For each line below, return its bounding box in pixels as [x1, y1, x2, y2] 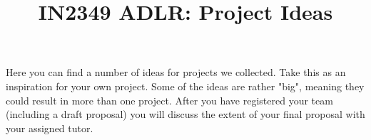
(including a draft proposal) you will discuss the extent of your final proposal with [6, 107, 365, 122]
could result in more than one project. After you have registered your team [6, 92, 333, 107]
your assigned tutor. [6, 120, 93, 135]
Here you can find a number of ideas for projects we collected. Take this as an [6, 65, 346, 80]
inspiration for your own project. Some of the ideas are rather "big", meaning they [6, 78, 365, 93]
